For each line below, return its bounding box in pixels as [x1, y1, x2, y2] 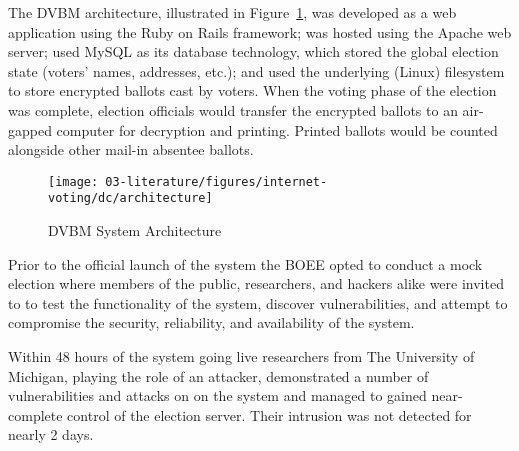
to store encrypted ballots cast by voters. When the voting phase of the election [8, 80, 497, 101]
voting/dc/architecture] [48, 191, 213, 206]
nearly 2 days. [8, 424, 94, 445]
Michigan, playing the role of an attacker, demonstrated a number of [8, 365, 429, 386]
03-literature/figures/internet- [105, 174, 328, 189]
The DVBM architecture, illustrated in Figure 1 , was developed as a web [8, 2, 457, 22]
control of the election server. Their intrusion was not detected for [67, 404, 472, 425]
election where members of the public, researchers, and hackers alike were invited [8, 273, 504, 294]
